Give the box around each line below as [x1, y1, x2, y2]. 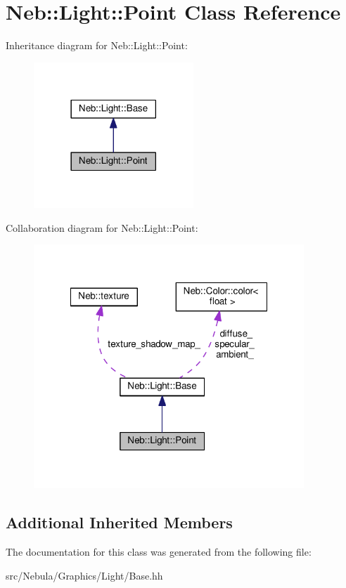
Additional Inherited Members [6, 511, 233, 533]
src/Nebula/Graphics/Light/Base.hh [6, 568, 163, 582]
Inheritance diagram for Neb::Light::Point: [6, 38, 188, 53]
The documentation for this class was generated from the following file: [6, 544, 312, 559]
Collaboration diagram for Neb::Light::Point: [6, 220, 198, 235]
